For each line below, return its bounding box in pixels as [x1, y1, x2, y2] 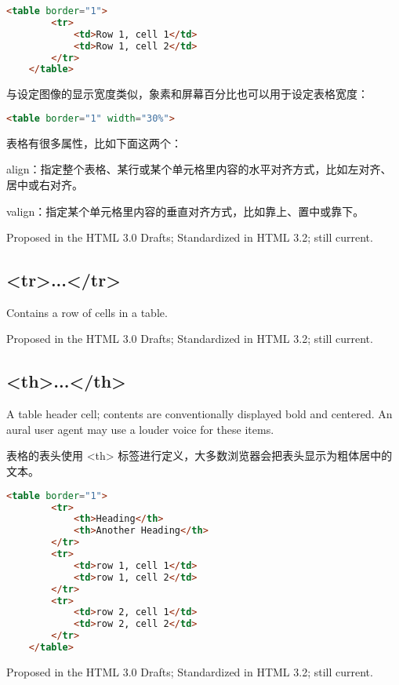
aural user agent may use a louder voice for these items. [6, 421, 274, 437]
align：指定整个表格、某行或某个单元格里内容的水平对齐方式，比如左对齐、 [6, 161, 392, 177]
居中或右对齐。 [6, 176, 83, 192]
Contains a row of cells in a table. [6, 304, 168, 320]
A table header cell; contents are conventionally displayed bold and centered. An [6, 406, 393, 422]
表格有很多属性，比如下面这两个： [6, 134, 182, 151]
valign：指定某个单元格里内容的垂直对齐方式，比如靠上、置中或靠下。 [6, 202, 365, 219]
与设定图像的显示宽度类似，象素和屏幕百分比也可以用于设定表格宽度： [6, 86, 368, 102]
